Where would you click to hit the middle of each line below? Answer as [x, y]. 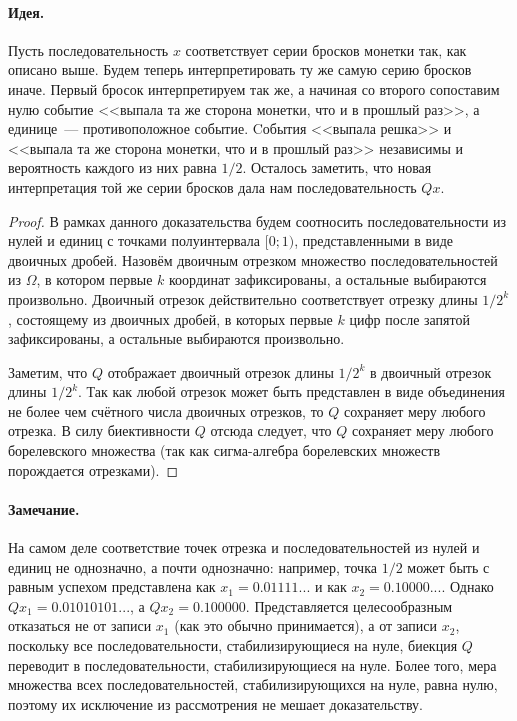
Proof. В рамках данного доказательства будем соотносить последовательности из [257, 220]
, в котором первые [94, 279]
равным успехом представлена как [112, 586]
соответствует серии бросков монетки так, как [326, 49]
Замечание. [44, 508]
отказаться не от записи [80, 625]
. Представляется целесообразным [349, 605]
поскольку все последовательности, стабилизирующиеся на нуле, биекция [233, 645]
